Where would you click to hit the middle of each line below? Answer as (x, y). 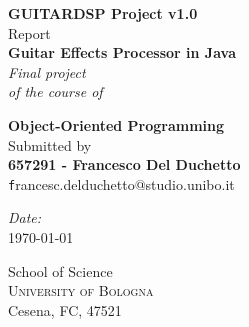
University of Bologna (81, 290)
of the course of (55, 91)
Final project (47, 71)
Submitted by (50, 144)
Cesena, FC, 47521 (65, 309)
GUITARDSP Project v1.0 (103, 13)
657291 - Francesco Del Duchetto (124, 164)
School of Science (60, 270)
